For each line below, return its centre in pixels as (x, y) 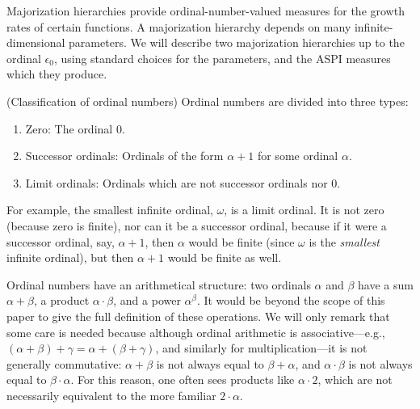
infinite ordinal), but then (70, 257)
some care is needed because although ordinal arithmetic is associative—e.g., (196, 332)
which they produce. (57, 74)
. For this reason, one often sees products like (183, 379)
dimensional (36, 42)
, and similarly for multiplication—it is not (261, 348)
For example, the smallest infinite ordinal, (110, 210)
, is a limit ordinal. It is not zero (304, 210)
